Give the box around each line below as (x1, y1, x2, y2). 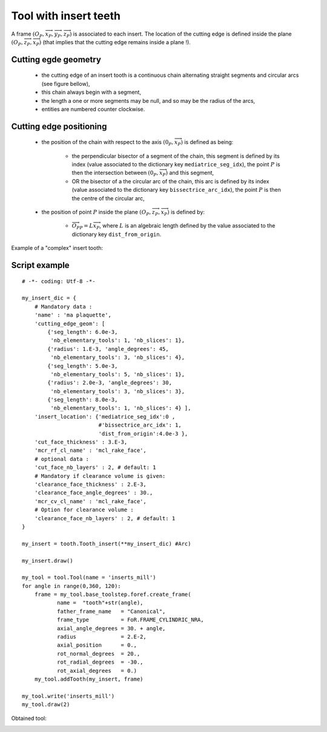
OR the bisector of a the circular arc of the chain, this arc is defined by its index (71, 177, 269, 185)
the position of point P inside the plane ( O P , (41, 209, 151, 217)
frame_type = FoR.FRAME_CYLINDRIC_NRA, (56, 616, 204, 623)
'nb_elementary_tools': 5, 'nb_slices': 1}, (50, 371, 185, 377)
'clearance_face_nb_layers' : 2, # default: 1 (34, 515, 176, 521)
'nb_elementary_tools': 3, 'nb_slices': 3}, (50, 388, 185, 394)
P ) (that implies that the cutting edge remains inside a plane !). (36, 38, 191, 47)
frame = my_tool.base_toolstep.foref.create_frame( (34, 591, 191, 598)
